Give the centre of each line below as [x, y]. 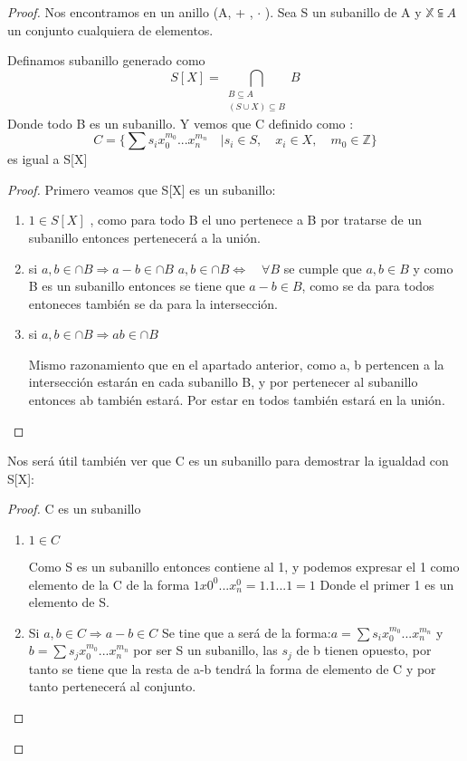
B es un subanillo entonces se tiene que [137, 286]
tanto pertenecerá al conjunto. [112, 686]
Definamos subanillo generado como [106, 60]
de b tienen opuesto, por [364, 650]
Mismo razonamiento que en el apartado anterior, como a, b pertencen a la [236, 364]
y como [433, 268]
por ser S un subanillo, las [205, 650]
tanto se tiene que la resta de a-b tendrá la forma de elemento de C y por [232, 668]
